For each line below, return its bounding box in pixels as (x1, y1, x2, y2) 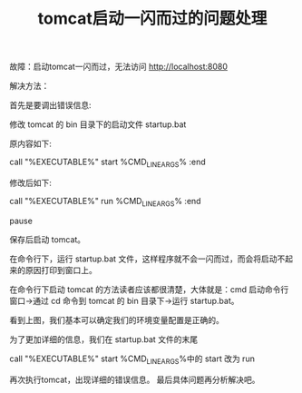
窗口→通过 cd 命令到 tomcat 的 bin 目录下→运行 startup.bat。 (9, 295, 239, 306)
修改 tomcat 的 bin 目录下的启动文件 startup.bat (9, 119, 187, 130)
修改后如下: (9, 177, 53, 188)
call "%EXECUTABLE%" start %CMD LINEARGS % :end (9, 156, 206, 169)
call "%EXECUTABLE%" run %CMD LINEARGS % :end (9, 195, 201, 209)
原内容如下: (9, 138, 53, 150)
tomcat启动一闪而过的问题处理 (37, 8, 268, 29)
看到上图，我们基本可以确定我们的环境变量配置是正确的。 (9, 314, 224, 325)
